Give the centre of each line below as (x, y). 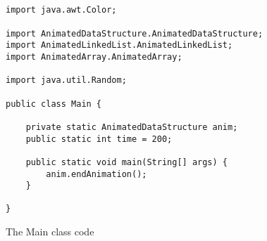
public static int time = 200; (99, 139)
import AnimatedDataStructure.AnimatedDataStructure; (135, 33)
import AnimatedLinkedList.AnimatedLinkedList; (119, 45)
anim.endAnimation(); (97, 174)
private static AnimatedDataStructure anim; (132, 127)
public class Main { (54, 104)
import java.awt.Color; (61, 10)
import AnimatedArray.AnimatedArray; (94, 57)
